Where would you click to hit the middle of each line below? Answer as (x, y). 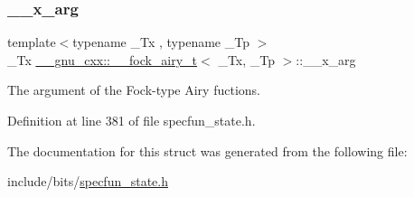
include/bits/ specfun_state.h (88, 181)
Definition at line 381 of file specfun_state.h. (132, 120)
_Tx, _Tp (247, 59)
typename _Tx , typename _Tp (161, 42)
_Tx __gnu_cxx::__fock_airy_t (103, 59)
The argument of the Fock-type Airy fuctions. (134, 90)
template (32, 42)
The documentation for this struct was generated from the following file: (207, 150)
